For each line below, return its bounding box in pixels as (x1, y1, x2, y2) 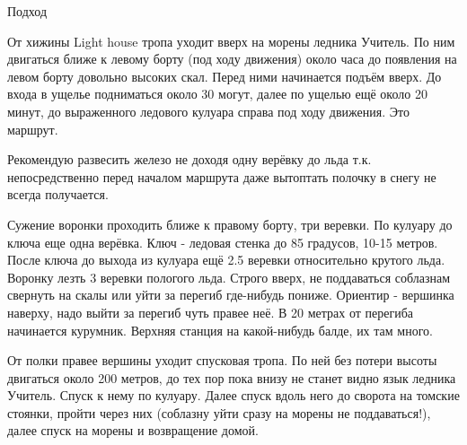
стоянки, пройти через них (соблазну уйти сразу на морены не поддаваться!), (7, 403, 431, 422)
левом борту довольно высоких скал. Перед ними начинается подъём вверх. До (7, 66, 442, 85)
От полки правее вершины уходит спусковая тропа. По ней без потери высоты (7, 351, 437, 370)
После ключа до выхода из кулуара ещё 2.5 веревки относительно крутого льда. (7, 250, 445, 269)
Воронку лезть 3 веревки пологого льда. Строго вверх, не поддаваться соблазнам (7, 267, 451, 286)
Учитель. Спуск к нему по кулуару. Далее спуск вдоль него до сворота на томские (7, 386, 460, 405)
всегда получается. (7, 185, 109, 204)
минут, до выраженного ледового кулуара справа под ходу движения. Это (7, 101, 410, 120)
